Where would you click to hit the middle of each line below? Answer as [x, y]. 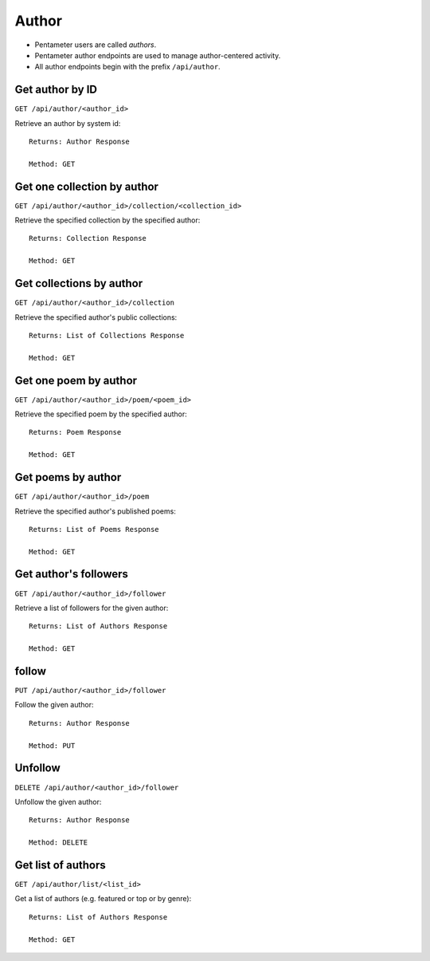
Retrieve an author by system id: [68, 123]
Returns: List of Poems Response [94, 529]
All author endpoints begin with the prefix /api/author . [127, 67]
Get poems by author [68, 477]
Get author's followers [72, 574]
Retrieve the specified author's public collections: [96, 317]
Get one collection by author [87, 186]
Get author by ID [56, 90]
